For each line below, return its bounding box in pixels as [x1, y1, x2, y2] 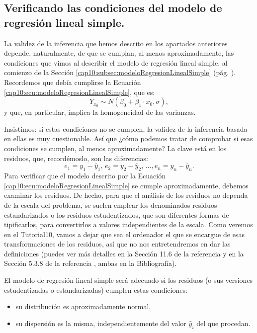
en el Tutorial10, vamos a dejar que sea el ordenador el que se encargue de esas [4, 229, 245, 239]
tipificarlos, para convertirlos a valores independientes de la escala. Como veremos [4, 219, 253, 230]
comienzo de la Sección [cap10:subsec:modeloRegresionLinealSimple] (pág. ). [4, 67, 236, 78]
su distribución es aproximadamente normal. [15, 301, 151, 312]
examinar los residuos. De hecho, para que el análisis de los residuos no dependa [4, 190, 248, 200]
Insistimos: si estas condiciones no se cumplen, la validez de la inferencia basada [4, 123, 248, 134]
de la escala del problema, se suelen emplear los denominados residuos [4, 199, 217, 210]
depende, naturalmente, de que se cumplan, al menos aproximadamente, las [4, 48, 234, 58]
